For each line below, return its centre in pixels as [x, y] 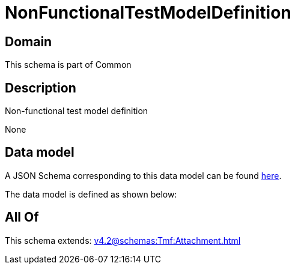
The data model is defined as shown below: [91, 194]
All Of [22, 217]
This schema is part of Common [68, 65]
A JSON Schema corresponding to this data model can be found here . [143, 175]
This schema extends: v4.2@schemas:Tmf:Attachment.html [123, 240]
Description [41, 88]
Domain [29, 41]
